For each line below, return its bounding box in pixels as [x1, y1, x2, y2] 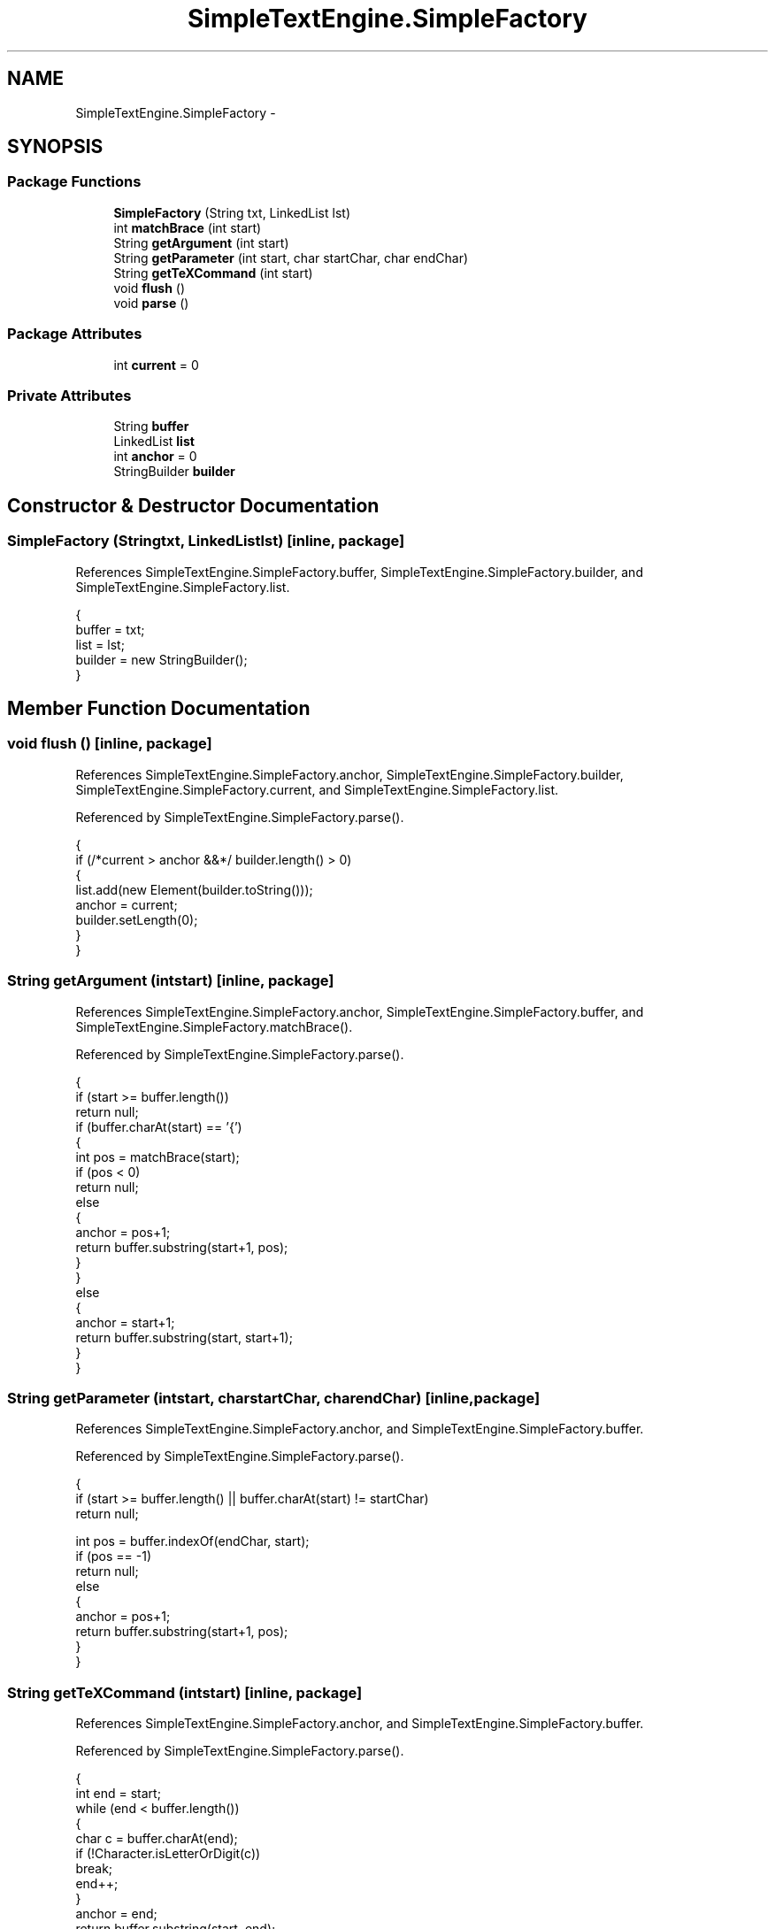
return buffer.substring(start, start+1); [75, 1329, 293, 1345]
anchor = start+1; [75, 1314, 175, 1330]
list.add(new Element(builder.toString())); [75, 881, 313, 897]
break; [75, 1861, 113, 1876]
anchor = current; [75, 896, 178, 912]
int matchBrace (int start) [113, 219, 262, 235]
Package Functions [7, 173, 142, 191]
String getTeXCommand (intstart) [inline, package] [7, 1683, 363, 1702]
